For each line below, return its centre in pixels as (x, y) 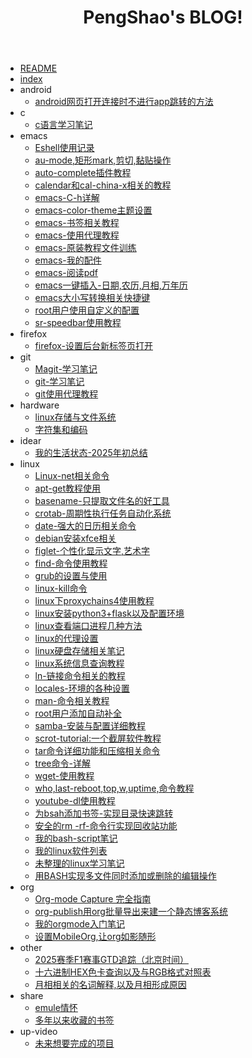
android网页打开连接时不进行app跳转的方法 (124, 102)
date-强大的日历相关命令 (85, 526)
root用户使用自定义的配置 (87, 310)
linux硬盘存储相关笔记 (79, 651)
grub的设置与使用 (71, 576)
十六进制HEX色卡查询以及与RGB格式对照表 (123, 972)
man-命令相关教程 (72, 701)
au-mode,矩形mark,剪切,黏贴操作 (103, 160)
